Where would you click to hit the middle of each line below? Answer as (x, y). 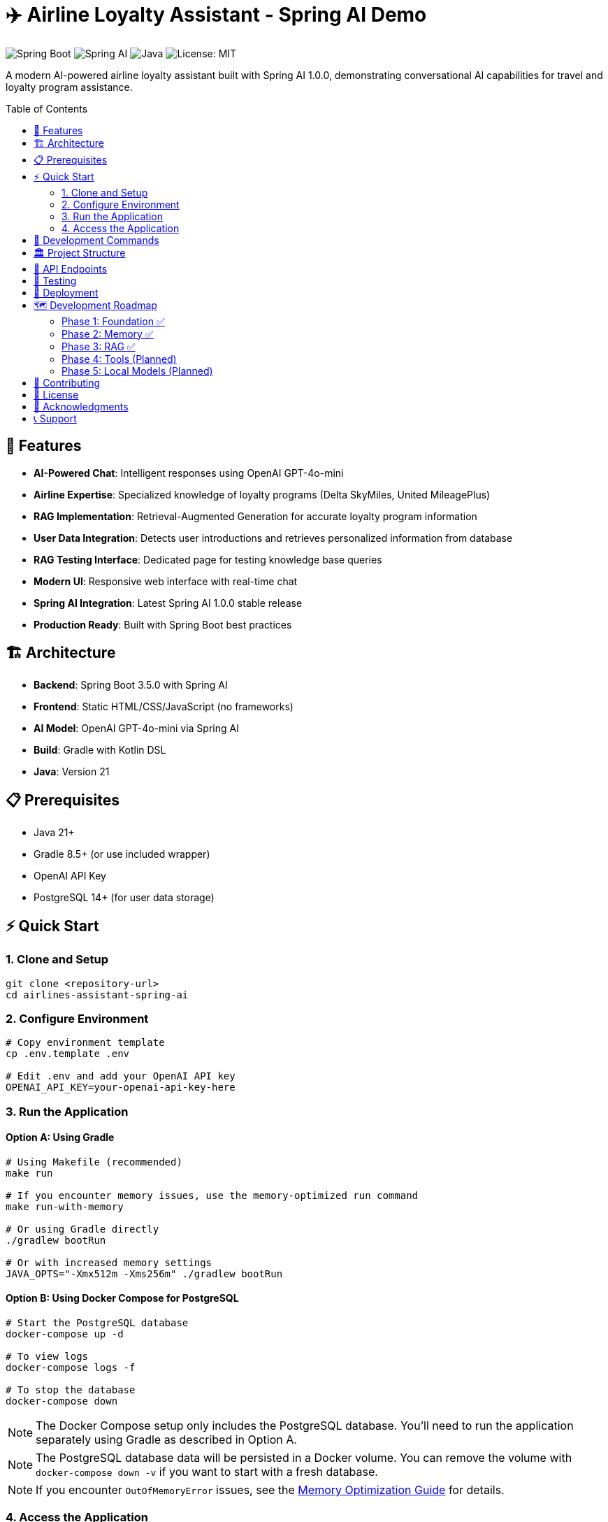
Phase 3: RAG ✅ (99, 346)
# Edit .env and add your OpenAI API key (121, 1076)
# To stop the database (71, 1390)
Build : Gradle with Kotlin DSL (100, 750)
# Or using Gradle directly (82, 1229)
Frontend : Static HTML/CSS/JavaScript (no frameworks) (164, 707)
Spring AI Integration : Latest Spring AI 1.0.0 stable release (168, 603)
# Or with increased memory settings (109, 1262)
